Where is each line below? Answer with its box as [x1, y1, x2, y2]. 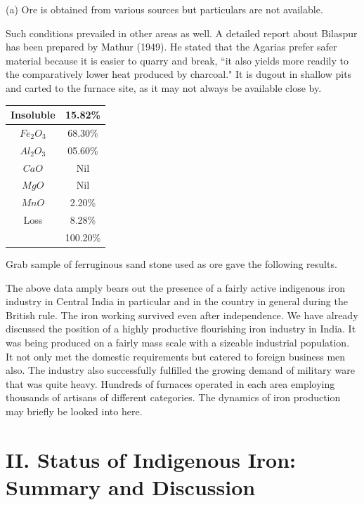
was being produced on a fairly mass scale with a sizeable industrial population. [6, 335, 350, 350]
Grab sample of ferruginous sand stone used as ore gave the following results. [6, 257, 337, 271]
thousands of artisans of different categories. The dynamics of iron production [6, 390, 341, 405]
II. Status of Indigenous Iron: [6, 445, 297, 473]
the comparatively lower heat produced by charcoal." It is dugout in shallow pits [6, 67, 352, 81]
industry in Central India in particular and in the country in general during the [6, 294, 348, 309]
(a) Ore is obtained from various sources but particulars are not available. [6, 2, 323, 16]
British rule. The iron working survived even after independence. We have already [6, 307, 358, 322]
